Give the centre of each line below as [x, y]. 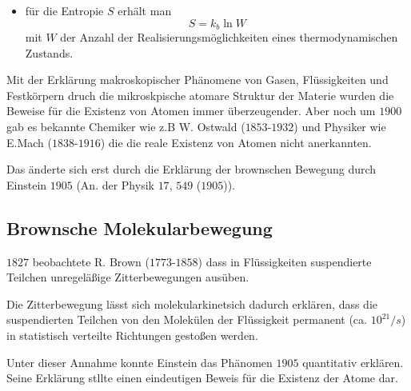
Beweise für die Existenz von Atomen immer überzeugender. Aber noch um [191, 111]
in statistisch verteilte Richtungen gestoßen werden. [132, 335]
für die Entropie [64, 10]
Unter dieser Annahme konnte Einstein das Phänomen [140, 362]
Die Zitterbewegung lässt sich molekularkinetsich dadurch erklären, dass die [192, 303]
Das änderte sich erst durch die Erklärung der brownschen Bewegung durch [192, 169]
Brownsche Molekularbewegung [140, 227]
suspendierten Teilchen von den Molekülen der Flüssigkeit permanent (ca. [187, 319]
